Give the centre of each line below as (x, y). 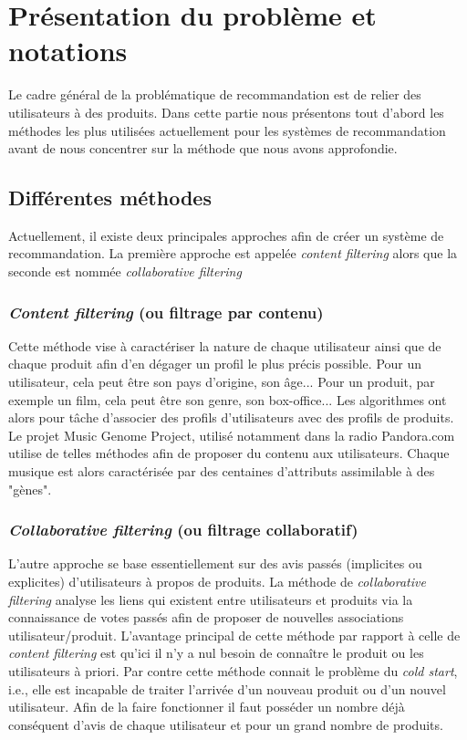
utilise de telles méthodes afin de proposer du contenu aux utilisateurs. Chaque (229, 453)
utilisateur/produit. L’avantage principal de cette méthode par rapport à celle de (234, 635)
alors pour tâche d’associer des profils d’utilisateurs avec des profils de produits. (231, 417)
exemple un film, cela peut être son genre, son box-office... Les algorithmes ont (228, 399)
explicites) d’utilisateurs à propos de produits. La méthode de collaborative (217, 582)
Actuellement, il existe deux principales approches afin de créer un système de (226, 235)
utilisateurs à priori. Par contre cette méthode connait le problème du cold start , (233, 671)
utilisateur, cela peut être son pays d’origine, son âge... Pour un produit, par (222, 382)
